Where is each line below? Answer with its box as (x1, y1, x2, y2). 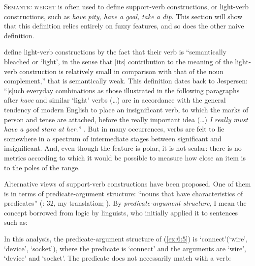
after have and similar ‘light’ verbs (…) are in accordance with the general (4, 95, 226, 105)
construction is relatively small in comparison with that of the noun (19, 66, 224, 76)
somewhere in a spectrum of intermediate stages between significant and (4, 133, 222, 143)
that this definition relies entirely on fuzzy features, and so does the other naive (4, 21, 244, 31)
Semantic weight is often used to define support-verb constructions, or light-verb (4, 1, 249, 11)
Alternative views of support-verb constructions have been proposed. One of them (4, 179, 251, 189)
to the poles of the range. (4, 162, 80, 172)
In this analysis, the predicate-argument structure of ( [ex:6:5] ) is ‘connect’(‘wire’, (4, 234, 248, 244)
